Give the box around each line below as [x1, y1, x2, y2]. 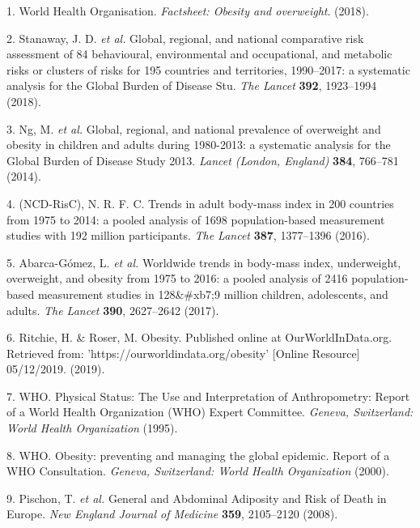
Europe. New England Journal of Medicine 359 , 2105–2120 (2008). [6, 505, 338, 522]
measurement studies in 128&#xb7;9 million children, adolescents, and [37, 285, 388, 302]
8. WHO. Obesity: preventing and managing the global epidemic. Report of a [6, 446, 390, 463]
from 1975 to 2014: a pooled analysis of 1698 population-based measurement [6, 211, 385, 228]
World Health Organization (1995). [6, 419, 178, 436]
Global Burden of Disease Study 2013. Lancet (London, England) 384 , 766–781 [6, 151, 399, 168]
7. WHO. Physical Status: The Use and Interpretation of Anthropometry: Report [6, 387, 410, 404]
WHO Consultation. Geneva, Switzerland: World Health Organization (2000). [6, 462, 389, 479]
